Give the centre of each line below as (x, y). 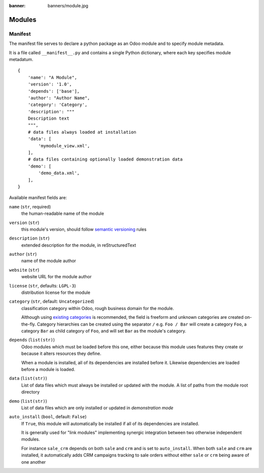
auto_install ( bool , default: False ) (48, 417)
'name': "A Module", (52, 77)
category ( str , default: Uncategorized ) (52, 301)
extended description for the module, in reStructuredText (79, 245)
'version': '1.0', (50, 84)
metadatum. (21, 59)
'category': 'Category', (57, 105)
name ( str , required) (30, 206)
